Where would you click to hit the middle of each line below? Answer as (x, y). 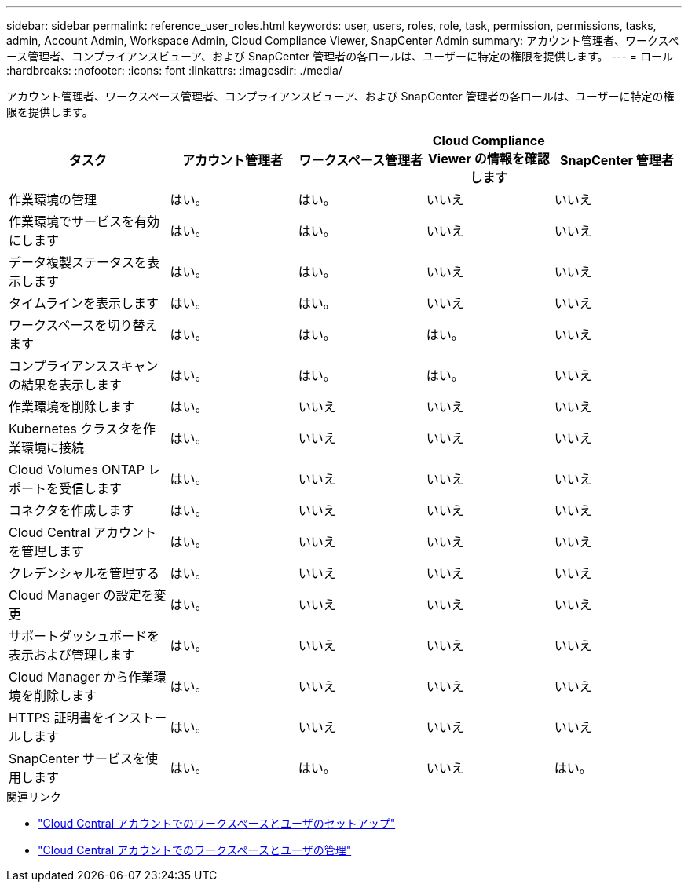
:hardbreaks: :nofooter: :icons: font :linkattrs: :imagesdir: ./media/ (174, 70)
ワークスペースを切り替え (83, 325)
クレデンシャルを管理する (84, 573)
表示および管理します (72, 655)
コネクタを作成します (71, 510)
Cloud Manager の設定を (81, 595)
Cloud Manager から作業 (81, 677)
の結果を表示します (66, 385)
